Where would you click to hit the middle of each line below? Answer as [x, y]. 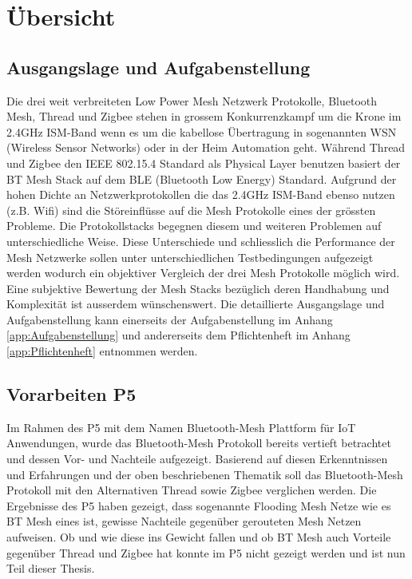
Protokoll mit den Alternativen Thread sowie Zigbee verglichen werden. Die [192, 490]
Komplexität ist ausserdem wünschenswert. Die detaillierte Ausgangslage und [196, 304]
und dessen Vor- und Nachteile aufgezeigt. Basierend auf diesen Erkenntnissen [197, 459]
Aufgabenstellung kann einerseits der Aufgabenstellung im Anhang [170, 319]
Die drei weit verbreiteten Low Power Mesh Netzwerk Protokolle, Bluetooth [192, 100]
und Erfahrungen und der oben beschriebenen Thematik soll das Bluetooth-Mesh [205, 474]
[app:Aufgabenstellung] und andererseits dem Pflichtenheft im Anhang [178, 335]
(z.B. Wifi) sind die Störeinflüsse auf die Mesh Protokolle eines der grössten [191, 210]
